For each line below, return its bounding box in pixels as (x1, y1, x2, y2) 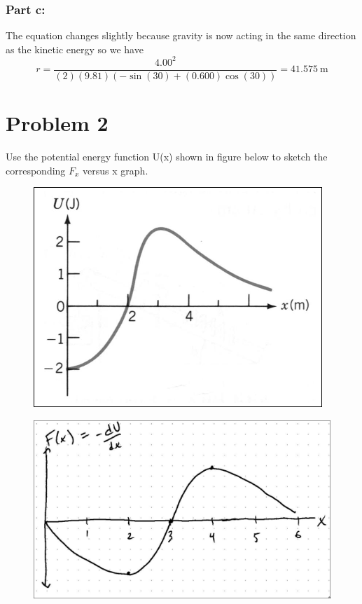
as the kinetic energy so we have (6, 41, 144, 56)
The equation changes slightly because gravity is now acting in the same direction (6, 28, 356, 43)
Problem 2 (6, 109, 109, 137)
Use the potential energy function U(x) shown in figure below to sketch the (6, 149, 328, 164)
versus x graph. (83, 163, 148, 177)
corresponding (6, 163, 66, 177)
